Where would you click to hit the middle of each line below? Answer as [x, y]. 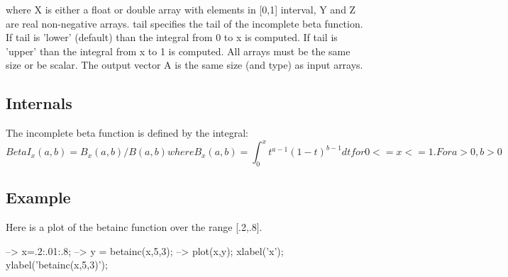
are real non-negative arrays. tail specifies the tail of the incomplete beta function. [184, 23]
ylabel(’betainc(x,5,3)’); [57, 265]
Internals [39, 103]
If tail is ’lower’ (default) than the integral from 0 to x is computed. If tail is [172, 37]
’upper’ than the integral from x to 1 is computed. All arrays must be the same [178, 51]
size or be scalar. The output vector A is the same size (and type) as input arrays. [184, 65]
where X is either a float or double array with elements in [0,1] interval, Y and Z [181, 9]
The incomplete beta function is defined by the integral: [127, 133]
